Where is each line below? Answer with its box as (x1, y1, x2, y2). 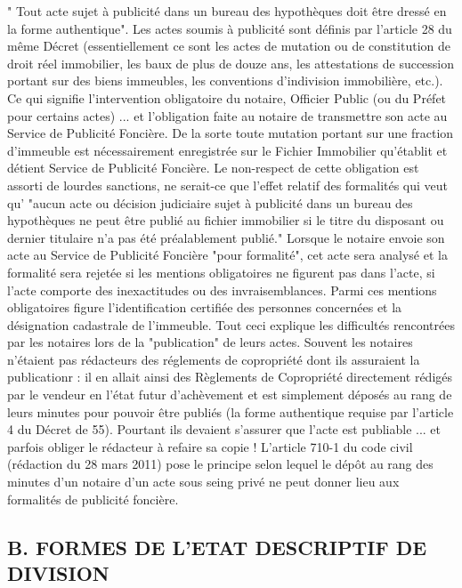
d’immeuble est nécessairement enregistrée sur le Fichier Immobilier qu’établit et (7, 141, 448, 159)
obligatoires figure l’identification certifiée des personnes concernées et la (7, 298, 402, 317)
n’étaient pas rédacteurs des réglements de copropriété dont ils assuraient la (7, 350, 420, 368)
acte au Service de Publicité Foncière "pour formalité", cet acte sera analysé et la (7, 246, 448, 264)
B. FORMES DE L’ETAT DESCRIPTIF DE (7, 533, 427, 560)
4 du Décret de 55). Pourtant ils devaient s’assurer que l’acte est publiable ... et (7, 420, 442, 439)
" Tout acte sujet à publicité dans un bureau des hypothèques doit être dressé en (7, 2, 447, 20)
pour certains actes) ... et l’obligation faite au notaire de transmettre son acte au (7, 106, 448, 125)
